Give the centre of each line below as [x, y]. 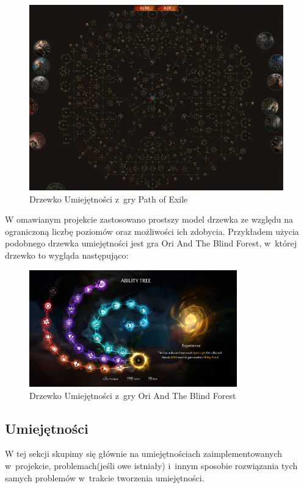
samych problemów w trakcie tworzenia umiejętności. [105, 477]
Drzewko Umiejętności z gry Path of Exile [109, 199]
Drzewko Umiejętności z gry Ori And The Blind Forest [133, 395]
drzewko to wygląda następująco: [67, 255]
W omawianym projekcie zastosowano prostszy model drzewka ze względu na [149, 219]
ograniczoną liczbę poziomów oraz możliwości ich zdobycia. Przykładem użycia [152, 231]
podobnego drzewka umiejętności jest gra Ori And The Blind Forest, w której [151, 243]
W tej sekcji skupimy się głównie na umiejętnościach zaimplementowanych [144, 454]
